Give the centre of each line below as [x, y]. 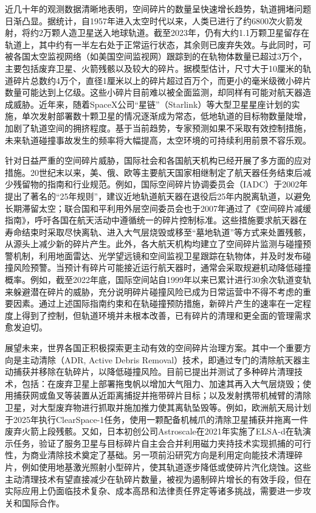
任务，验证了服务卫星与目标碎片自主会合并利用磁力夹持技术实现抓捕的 [153, 443]
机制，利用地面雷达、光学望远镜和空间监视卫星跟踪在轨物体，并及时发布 [158, 255]
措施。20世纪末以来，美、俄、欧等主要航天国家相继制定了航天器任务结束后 [154, 172]
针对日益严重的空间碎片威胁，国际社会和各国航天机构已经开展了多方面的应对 [158, 160]
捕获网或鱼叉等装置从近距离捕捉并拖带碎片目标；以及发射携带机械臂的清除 [162, 395]
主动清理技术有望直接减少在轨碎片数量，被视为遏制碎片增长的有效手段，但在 [158, 479]
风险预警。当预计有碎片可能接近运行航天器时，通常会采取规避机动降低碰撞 [162, 267]
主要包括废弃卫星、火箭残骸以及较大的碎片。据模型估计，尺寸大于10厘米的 [154, 68]
